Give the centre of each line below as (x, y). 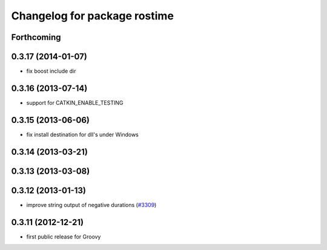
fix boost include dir (51, 71)
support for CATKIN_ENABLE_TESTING (75, 102)
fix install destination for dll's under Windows (82, 134)
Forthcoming (36, 37)
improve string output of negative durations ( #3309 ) (91, 205)
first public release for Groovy (64, 237)
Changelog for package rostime (92, 16)
